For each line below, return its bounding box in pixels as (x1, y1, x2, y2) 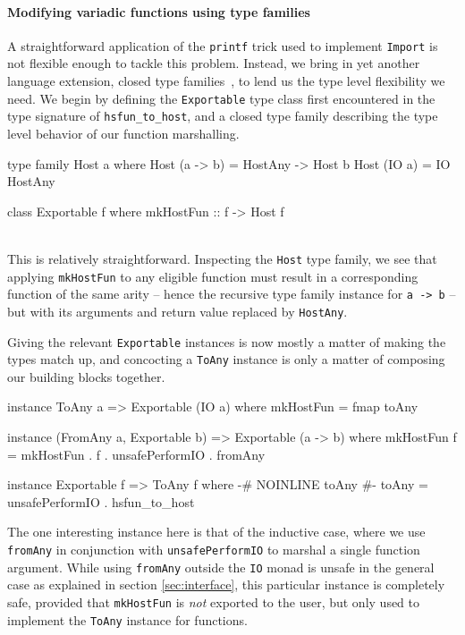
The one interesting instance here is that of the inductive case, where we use (7, 522, 426, 541)
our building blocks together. (7, 367, 165, 385)
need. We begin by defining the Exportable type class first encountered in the (7, 89, 435, 107)
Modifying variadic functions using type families (7, 2, 310, 21)
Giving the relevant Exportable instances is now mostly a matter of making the (7, 332, 446, 351)
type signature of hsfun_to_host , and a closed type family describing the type (7, 106, 438, 125)
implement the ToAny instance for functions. (7, 610, 248, 629)
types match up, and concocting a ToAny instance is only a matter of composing (7, 350, 445, 368)
